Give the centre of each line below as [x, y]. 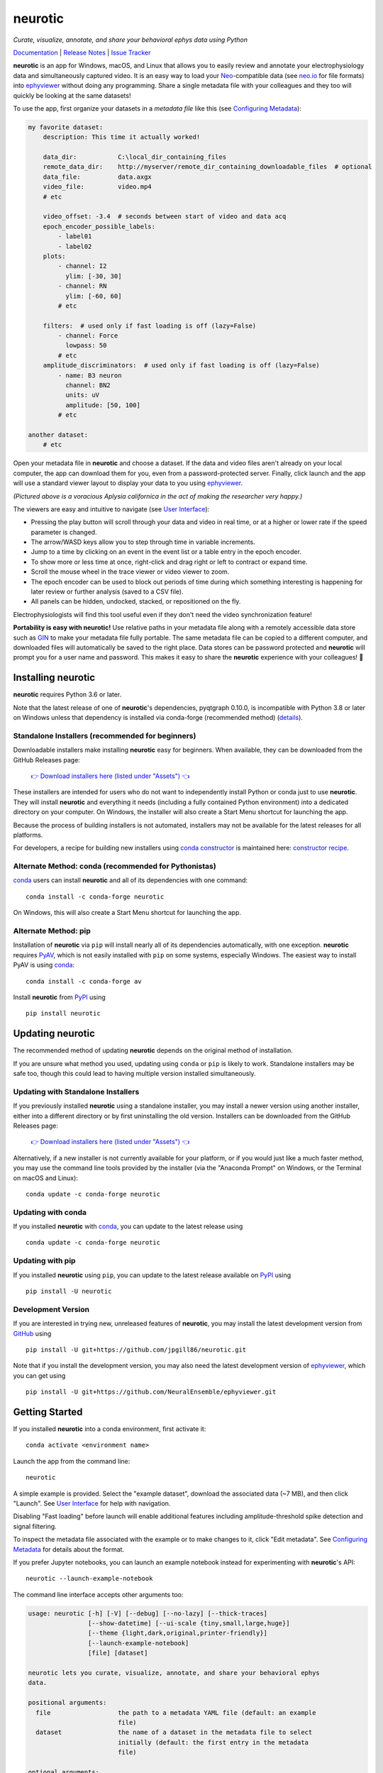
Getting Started [48, 1412]
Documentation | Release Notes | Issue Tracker [82, 52]
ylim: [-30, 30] [93, 276]
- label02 [75, 246]
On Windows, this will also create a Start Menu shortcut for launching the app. [127, 913]
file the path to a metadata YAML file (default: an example [176, 1712]
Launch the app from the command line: [72, 1461]
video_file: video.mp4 [97, 187]
